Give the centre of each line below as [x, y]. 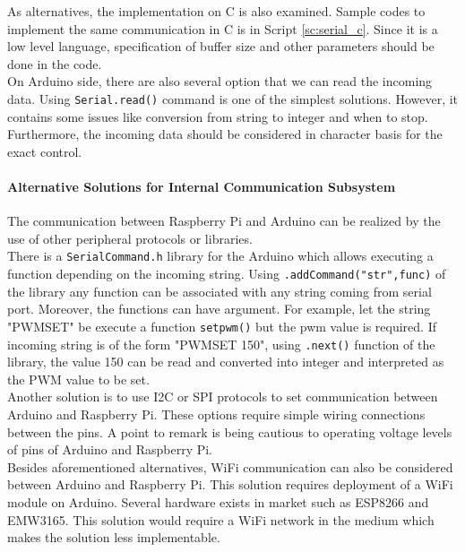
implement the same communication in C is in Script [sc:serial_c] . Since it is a [223, 28]
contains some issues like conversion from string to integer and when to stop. [218, 116]
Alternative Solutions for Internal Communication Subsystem [202, 186]
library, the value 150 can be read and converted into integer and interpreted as [226, 362]
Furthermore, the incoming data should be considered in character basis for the [225, 134]
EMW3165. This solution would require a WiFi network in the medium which [221, 519]
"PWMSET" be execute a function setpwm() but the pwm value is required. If [222, 326]
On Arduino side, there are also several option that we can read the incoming [220, 81]
